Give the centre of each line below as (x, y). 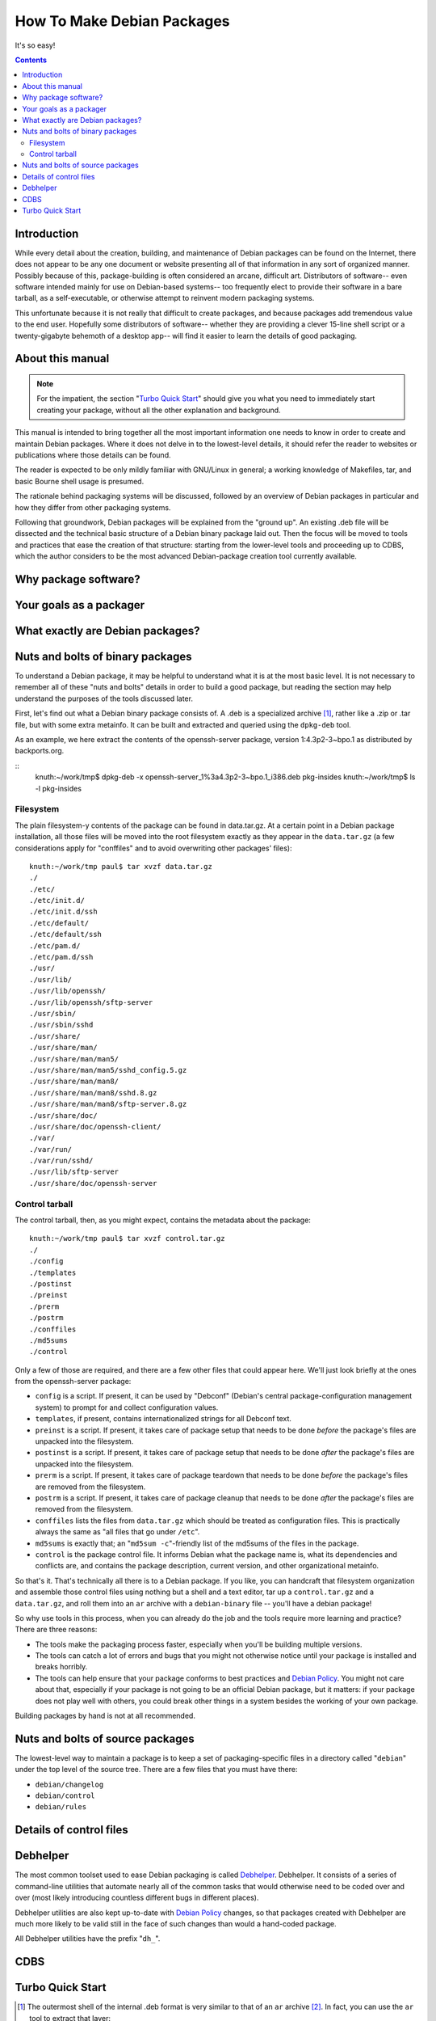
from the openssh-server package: (73, 1382)
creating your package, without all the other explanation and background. (159, 410)
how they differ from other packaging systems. (93, 507)
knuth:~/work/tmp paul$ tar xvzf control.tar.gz (127, 1238)
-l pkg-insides (59, 788)
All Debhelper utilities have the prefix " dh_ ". (88, 1939)
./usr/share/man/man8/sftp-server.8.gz (108, 1104)
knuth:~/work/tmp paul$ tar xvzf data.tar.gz (121, 866)
